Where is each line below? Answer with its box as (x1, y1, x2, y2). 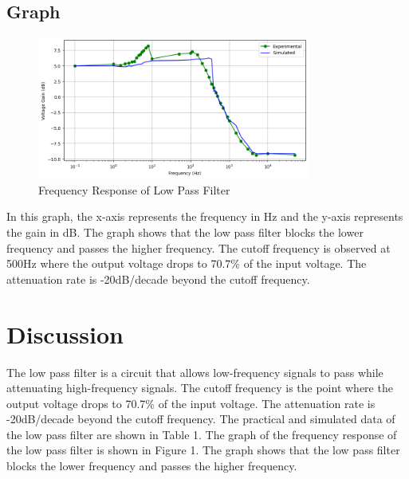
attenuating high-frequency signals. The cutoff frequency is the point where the (6, 379, 393, 396)
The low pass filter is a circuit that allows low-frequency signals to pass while (6, 363, 383, 380)
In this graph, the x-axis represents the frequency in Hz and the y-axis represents (6, 208, 403, 225)
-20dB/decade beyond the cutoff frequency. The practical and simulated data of (6, 410, 395, 427)
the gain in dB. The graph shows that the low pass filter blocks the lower (6, 224, 364, 241)
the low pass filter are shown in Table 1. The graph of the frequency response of (6, 426, 397, 442)
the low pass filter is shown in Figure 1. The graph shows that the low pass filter (6, 442, 400, 458)
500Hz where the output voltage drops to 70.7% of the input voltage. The (6, 255, 367, 272)
